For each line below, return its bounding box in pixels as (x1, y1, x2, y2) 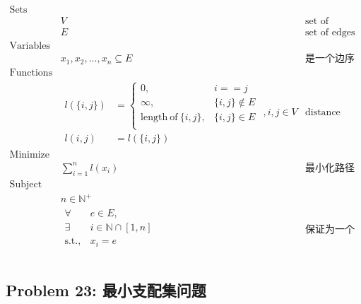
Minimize (9, 150, 49, 160)
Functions (9, 67, 53, 78)
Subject (9, 179, 42, 189)
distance (304, 107, 341, 118)
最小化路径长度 (304, 163, 355, 173)
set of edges (304, 28, 355, 38)
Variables (9, 41, 50, 52)
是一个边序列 (304, 54, 355, 64)
